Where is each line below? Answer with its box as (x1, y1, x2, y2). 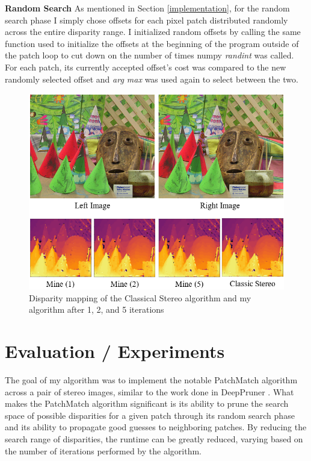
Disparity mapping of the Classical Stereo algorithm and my (29, 291, 251, 304)
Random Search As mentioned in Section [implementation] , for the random (5, 2, 290, 14)
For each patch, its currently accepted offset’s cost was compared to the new (5, 60, 286, 73)
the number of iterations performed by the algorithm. (5, 444, 202, 457)
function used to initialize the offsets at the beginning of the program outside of (5, 37, 299, 49)
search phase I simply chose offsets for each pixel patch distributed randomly (5, 13, 288, 26)
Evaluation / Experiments (5, 339, 225, 363)
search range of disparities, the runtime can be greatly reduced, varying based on (5, 432, 303, 445)
